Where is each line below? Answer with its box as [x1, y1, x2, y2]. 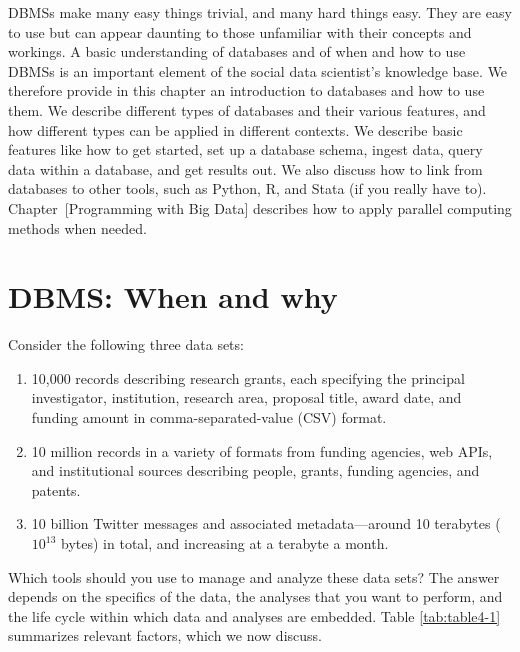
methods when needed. [8, 217, 147, 238]
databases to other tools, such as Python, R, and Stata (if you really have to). [8, 178, 487, 199]
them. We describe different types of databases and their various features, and [8, 99, 486, 120]
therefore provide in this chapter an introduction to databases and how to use [8, 80, 485, 101]
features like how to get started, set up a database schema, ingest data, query [8, 139, 483, 160]
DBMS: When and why [8, 276, 338, 317]
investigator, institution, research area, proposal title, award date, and [31, 387, 462, 408]
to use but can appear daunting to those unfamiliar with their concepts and [8, 21, 472, 42]
